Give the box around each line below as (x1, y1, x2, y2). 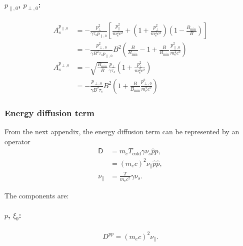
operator (4, 136, 30, 146)
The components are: (4, 190, 69, 200)
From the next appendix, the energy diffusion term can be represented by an (4, 126, 239, 136)
